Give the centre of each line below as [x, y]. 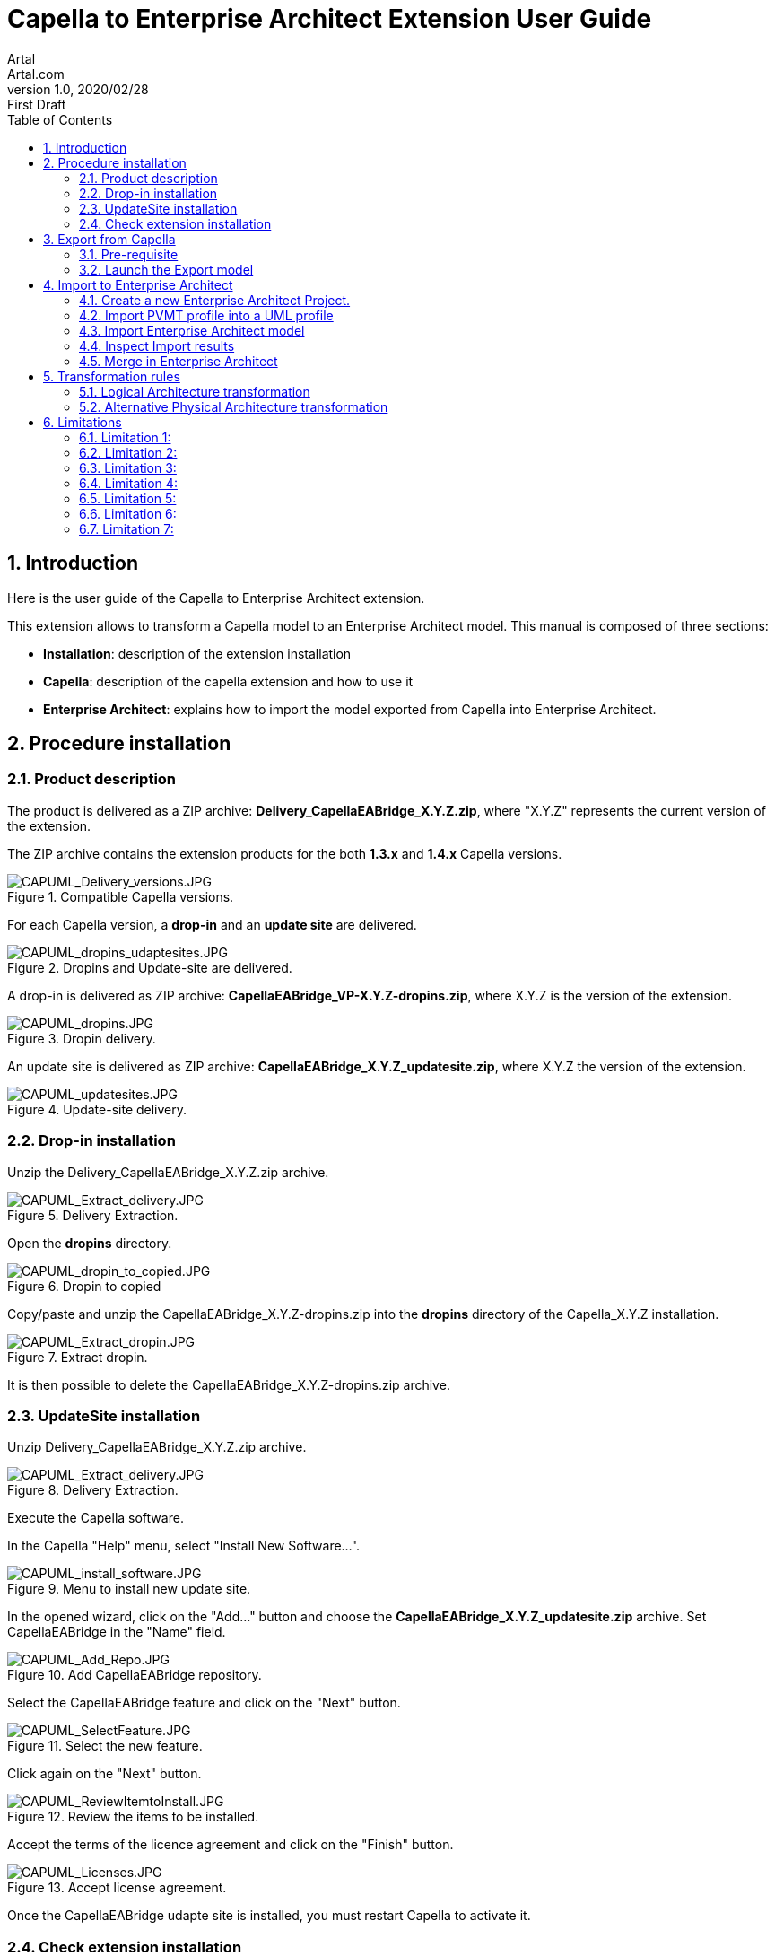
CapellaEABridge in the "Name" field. [117, 1632]
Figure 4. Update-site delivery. [97, 1109]
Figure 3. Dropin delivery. [82, 1038]
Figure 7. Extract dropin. [78, 1357]
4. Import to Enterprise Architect [138, 284]
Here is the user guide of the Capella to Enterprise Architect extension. [216, 598]
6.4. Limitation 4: [128, 483]
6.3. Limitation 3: [128, 467]
